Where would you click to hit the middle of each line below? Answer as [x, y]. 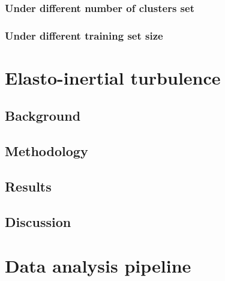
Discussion [38, 221]
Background [43, 116]
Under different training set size [84, 35]
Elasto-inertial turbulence [113, 77]
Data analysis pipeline [98, 266]
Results [28, 186]
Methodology [46, 151]
